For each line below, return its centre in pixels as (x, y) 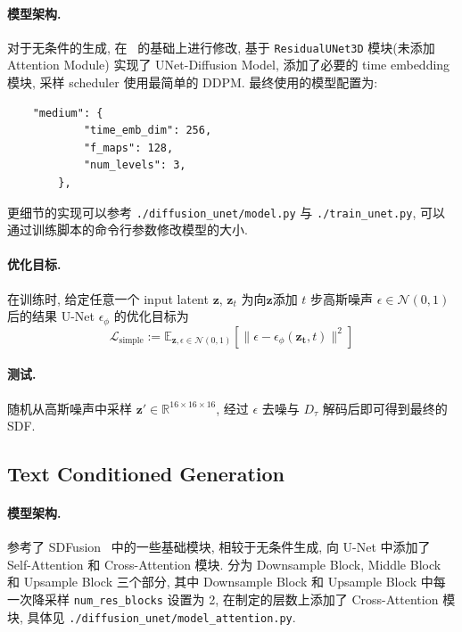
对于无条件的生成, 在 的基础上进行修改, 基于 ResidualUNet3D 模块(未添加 (221, 47)
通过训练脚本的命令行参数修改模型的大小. (128, 230)
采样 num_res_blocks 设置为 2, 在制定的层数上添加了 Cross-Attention (241, 599)
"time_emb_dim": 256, (148, 131)
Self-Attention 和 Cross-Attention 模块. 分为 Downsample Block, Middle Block (224, 564)
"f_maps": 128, (128, 148)
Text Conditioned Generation (146, 474)
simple (131, 341)
